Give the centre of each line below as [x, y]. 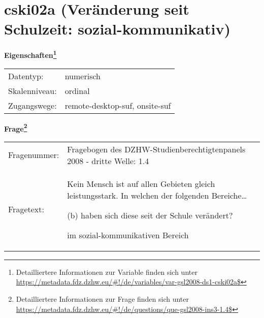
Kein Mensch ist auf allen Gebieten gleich [141, 183]
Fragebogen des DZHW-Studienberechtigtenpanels [156, 149]
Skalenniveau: [32, 90]
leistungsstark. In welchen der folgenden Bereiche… [157, 195]
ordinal [77, 90]
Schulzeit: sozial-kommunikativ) [117, 29]
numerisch [82, 76]
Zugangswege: [32, 105]
